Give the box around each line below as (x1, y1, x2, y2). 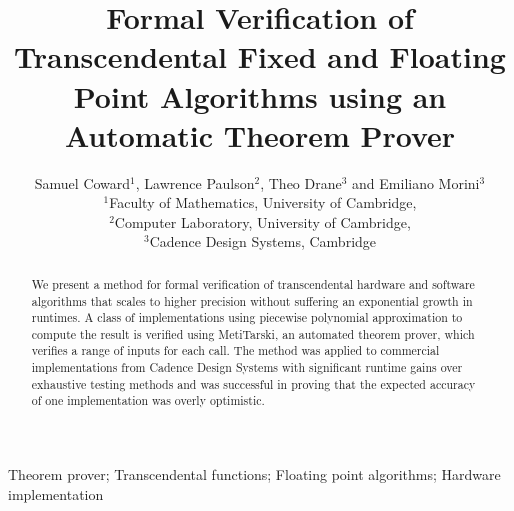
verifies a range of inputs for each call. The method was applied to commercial (31, 342, 440, 359)
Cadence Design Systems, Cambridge (149, 231, 377, 252)
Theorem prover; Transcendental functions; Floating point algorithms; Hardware (8, 464, 501, 485)
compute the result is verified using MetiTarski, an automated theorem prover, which (31, 325, 475, 342)
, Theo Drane (260, 172, 342, 193)
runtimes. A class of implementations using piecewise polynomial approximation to (31, 309, 463, 326)
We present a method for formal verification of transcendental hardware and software (31, 275, 475, 292)
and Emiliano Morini (352, 172, 480, 193)
